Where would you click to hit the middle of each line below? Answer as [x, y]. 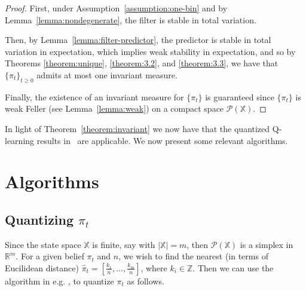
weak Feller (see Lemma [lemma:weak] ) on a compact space [114, 108]
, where [154, 267]
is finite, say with [124, 244]
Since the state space [43, 244]
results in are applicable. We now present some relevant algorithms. [162, 140]
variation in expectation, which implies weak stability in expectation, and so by [150, 51]
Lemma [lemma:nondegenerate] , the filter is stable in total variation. [131, 19]
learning [20, 140]
